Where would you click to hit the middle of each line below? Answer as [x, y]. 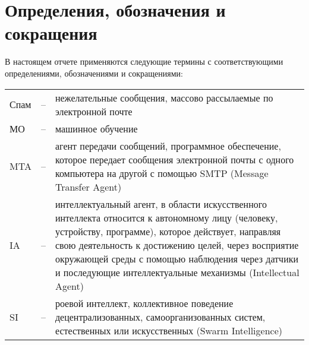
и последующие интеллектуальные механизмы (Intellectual [177, 272]
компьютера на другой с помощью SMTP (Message [162, 173]
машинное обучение [96, 128]
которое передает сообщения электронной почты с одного [174, 159]
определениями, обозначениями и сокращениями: [94, 73]
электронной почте [94, 111]
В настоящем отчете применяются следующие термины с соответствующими [144, 61]
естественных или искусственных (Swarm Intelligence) [168, 330]
